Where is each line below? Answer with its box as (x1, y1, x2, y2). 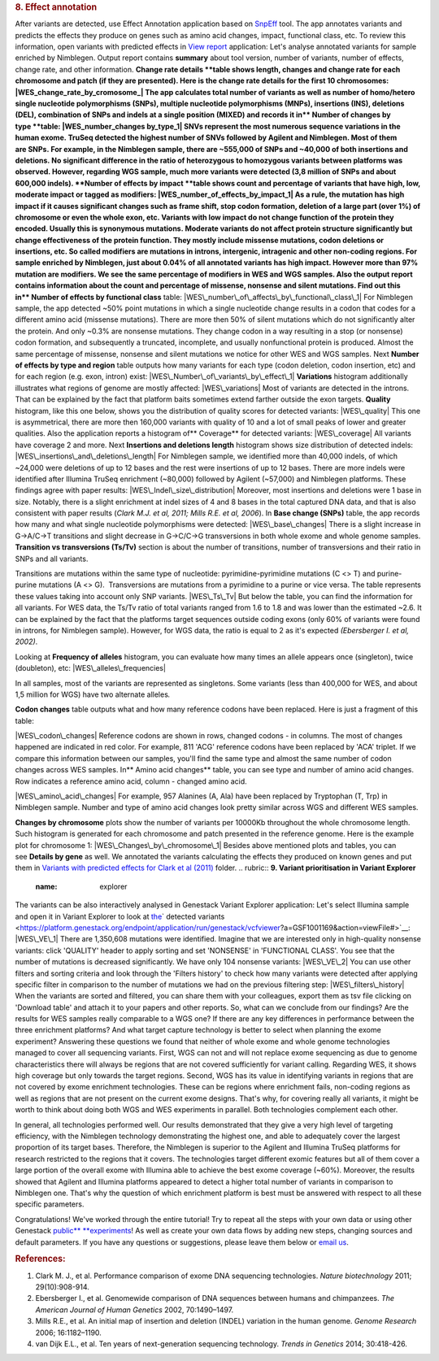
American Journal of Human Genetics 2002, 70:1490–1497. (35, 1305, 234, 1315)
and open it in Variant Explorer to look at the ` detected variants (15, 911, 225, 921)
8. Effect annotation (15, 2, 98, 12)
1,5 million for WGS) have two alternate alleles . (15, 689, 171, 699)
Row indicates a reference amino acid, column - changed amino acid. (15, 776, 247, 786)
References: (15, 1253, 66, 1264)
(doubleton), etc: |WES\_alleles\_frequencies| (15, 663, 167, 673)
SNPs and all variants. (15, 554, 89, 563)
